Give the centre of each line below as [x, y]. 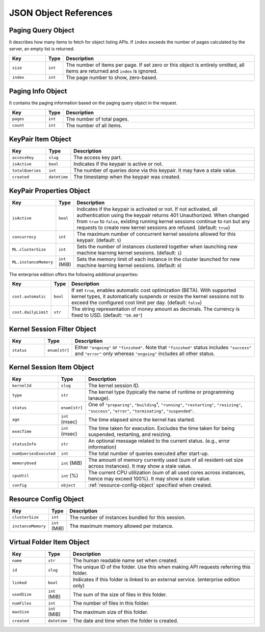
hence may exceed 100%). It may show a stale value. [150, 479]
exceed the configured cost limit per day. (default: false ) [137, 302]
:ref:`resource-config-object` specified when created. [150, 485]
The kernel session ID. [114, 386]
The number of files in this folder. [111, 603]
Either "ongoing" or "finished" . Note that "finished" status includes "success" [163, 347]
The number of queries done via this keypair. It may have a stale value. [155, 171]
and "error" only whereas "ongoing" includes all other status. [145, 353]
